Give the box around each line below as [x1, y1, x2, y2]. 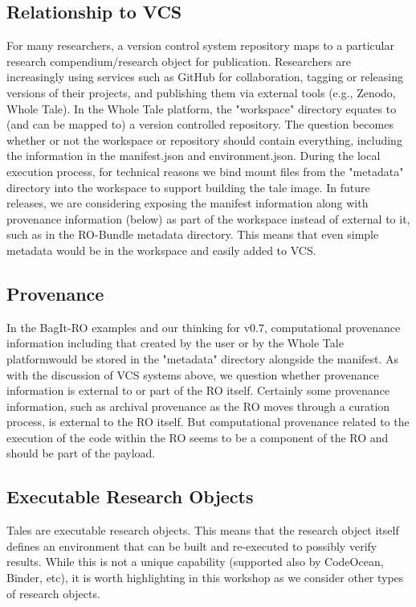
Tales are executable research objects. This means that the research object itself [6, 522, 399, 539]
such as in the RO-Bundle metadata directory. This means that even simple [6, 226, 379, 243]
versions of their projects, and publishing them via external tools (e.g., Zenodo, [6, 84, 396, 100]
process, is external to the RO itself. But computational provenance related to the [6, 413, 410, 430]
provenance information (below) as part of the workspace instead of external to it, [6, 210, 410, 227]
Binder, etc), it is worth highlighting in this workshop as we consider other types [6, 569, 404, 586]
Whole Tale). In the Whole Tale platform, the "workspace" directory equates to [6, 100, 397, 117]
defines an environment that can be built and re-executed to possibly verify [6, 537, 377, 554]
